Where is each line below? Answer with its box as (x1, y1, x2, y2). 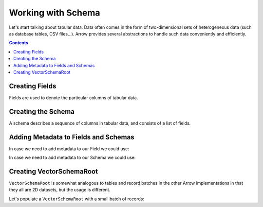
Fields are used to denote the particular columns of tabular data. (9, 95, 138, 101)
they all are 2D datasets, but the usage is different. (9, 187, 111, 193)
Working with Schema (9, 7, 100, 18)
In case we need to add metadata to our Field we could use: (9, 146, 129, 152)
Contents (9, 40, 29, 46)
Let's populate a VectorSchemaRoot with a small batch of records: (9, 196, 145, 202)
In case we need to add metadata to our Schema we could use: (9, 155, 136, 160)
